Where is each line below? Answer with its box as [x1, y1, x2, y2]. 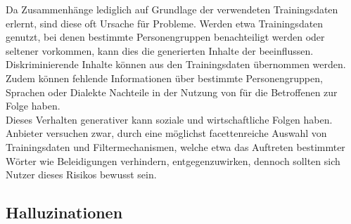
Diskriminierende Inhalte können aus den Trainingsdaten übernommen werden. [6, 57, 346, 72]
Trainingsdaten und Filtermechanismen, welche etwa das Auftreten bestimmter [6, 139, 345, 154]
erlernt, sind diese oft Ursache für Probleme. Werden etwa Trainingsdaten [6, 15, 324, 30]
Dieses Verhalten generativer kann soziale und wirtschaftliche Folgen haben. [6, 112, 333, 126]
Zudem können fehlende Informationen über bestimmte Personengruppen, [6, 70, 323, 85]
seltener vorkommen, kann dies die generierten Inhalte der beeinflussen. [6, 43, 314, 58]
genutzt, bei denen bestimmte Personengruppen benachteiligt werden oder [6, 29, 325, 44]
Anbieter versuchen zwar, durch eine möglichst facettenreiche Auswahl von [6, 126, 327, 140]
